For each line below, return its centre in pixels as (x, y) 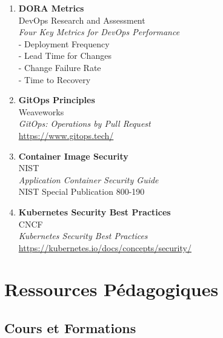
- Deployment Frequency (64, 43)
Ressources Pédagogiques (111, 289)
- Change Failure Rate (60, 67)
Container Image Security (73, 156)
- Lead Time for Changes (65, 56)
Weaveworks (41, 111)
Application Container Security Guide (88, 179)
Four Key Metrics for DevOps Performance (99, 32)
